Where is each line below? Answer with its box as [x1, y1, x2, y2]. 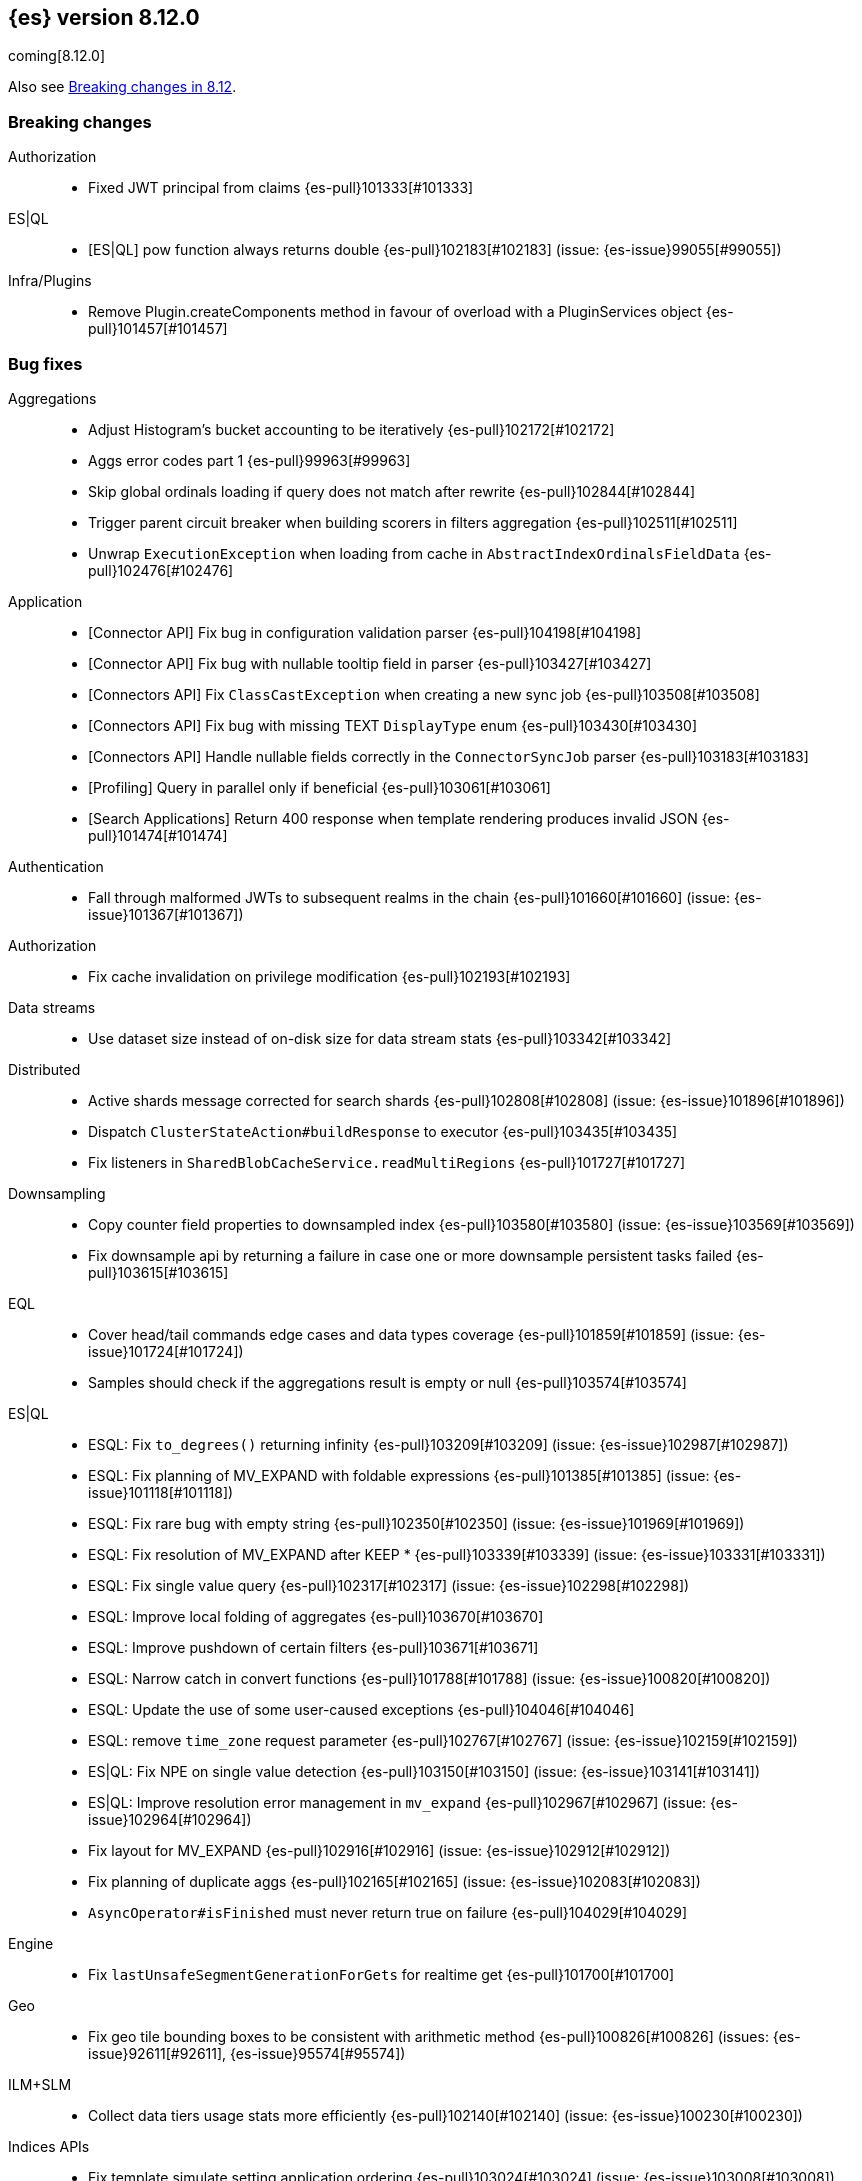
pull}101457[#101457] [88, 320, 228, 338]
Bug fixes [8, 353, 83, 374]
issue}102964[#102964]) [88, 1810, 252, 1828]
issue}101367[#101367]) [88, 905, 244, 923]
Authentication [8, 857, 104, 875]
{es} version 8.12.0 [8, 5, 200, 30]
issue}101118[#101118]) [88, 1483, 234, 1501]
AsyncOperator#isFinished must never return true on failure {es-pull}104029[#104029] [88, 1903, 688, 1921]
